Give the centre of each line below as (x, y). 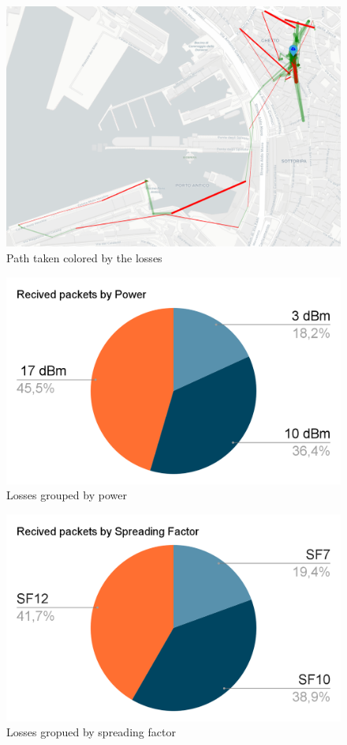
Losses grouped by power (67, 495)
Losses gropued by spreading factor (91, 732)
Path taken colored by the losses (84, 257)
